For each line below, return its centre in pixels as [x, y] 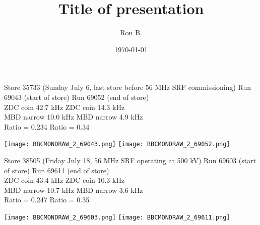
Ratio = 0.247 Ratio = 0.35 [47, 200]
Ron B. [131, 32]
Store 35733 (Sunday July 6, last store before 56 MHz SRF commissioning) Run [128, 87]
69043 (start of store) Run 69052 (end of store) [77, 97]
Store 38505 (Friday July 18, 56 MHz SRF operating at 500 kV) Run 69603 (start [130, 160]
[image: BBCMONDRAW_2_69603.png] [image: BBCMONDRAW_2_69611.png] [117, 217]
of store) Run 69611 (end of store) [57, 170]
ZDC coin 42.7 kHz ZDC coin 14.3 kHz [64, 107]
